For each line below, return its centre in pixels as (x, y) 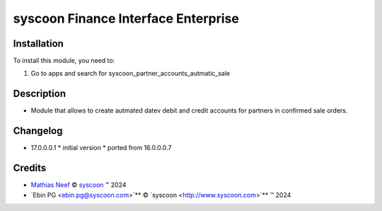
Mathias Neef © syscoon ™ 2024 (79, 185)
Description (40, 94)
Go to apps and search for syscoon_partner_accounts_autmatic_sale (131, 74)
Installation (38, 44)
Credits (30, 168)
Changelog (38, 131)
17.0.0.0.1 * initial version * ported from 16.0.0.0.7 (101, 148)
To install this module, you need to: (64, 61)
